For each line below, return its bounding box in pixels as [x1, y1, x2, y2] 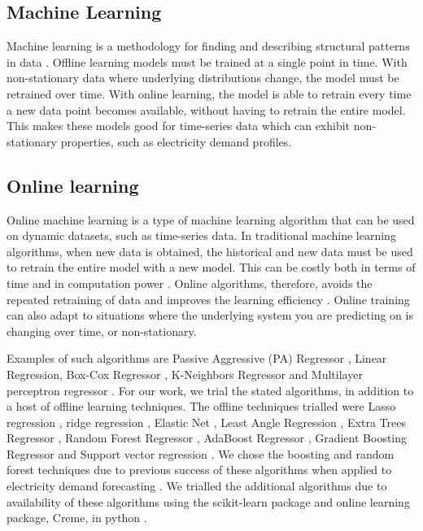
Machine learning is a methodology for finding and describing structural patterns [7, 37, 410, 54]
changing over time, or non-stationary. [7, 322, 197, 339]
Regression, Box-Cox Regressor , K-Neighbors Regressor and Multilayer [7, 365, 363, 382]
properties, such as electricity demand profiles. [60, 133, 292, 150]
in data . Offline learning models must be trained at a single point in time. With [7, 53, 408, 70]
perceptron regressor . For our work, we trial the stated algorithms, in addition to [7, 381, 414, 398]
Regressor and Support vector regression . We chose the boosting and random [7, 445, 395, 462]
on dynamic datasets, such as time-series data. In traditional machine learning [7, 227, 396, 244]
